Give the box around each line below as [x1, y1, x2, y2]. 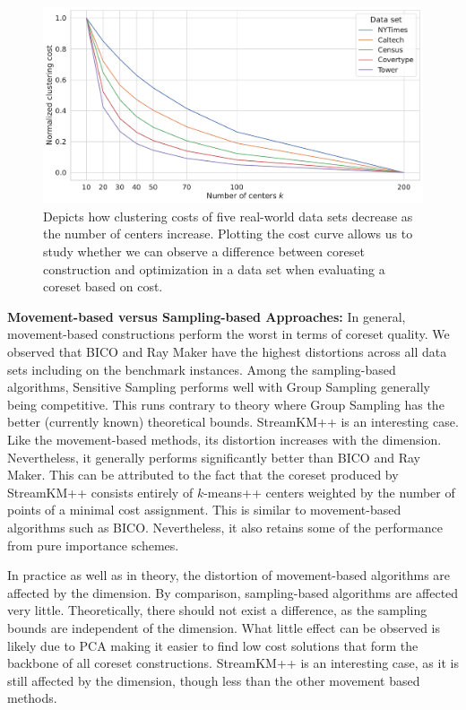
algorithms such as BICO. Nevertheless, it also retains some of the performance [7, 517, 443, 536]
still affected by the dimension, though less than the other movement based [7, 671, 420, 689]
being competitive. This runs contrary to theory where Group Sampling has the [7, 394, 444, 413]
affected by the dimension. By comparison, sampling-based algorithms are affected [7, 583, 459, 602]
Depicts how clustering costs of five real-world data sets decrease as [43, 206, 413, 225]
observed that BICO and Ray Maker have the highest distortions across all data [7, 342, 447, 360]
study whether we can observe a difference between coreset [43, 242, 365, 261]
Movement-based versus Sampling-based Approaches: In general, [7, 307, 406, 325]
